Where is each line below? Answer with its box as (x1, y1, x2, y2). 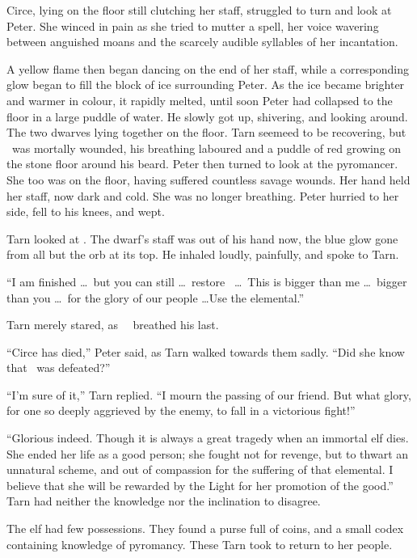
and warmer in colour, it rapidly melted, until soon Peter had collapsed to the (6, 91, 393, 108)
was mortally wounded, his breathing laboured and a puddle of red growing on (11, 139, 402, 156)
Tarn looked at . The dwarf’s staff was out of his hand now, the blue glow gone (6, 230, 398, 247)
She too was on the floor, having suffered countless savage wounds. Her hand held (6, 171, 411, 188)
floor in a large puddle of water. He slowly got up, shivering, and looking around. (6, 108, 408, 125)
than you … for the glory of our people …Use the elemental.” (6, 289, 305, 306)
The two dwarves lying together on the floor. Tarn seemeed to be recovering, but (6, 124, 406, 141)
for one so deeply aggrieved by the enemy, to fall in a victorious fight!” (6, 402, 356, 419)
